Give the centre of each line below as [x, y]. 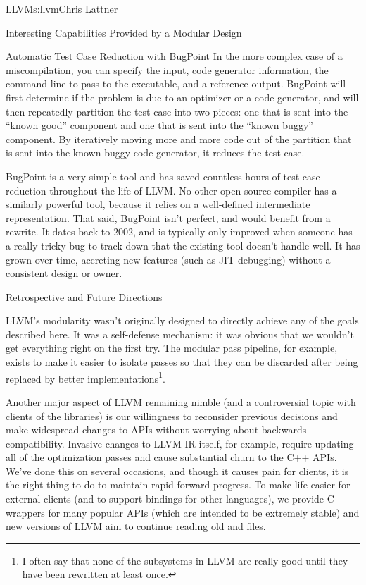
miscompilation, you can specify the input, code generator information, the [167, 69]
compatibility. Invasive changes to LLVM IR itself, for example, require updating [180, 443]
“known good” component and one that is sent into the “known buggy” [159, 125]
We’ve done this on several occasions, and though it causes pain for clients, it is [177, 470]
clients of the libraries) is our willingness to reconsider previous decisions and [172, 415]
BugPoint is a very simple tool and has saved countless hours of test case [163, 176]
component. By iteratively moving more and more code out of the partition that [179, 138]
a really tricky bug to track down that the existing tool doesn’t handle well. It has [183, 245]
